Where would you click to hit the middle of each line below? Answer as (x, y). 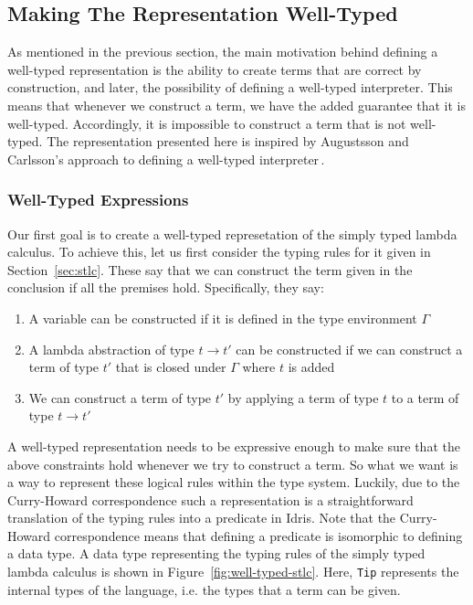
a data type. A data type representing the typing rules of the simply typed (216, 553)
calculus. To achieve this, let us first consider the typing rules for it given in (219, 252)
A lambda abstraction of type (111, 349)
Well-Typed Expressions (98, 200)
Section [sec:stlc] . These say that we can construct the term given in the (210, 269)
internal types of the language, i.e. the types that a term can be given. (204, 589)
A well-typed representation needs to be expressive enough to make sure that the (234, 446)
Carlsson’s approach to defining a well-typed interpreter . (166, 159)
